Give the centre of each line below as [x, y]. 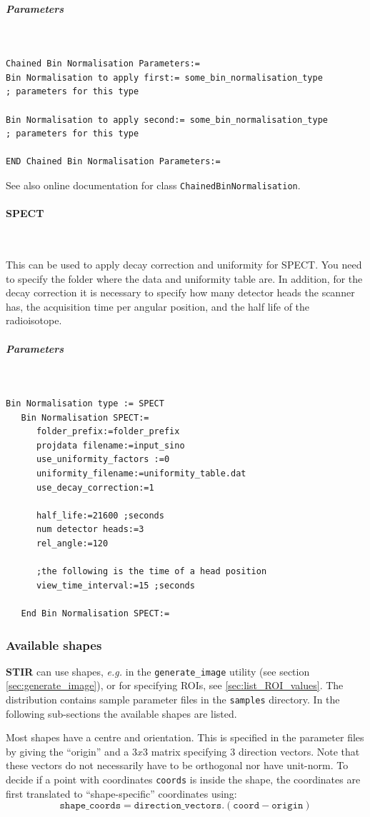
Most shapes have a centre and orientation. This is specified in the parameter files [185, 737]
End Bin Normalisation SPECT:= [95, 613]
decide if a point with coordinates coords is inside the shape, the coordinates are [183, 780]
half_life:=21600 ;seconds [100, 515]
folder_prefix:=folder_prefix [108, 432]
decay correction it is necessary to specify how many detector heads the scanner [180, 292]
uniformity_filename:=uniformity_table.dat [141, 474]
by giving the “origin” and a [67, 751]
